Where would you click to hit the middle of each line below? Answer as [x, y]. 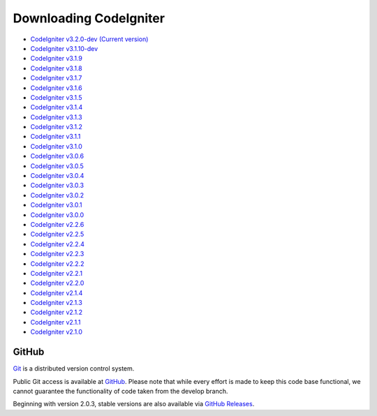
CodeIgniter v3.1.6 [57, 88]
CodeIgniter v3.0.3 [57, 186]
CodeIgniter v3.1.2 [57, 127]
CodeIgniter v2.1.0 [57, 332]
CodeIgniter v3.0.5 [57, 166]
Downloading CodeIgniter [89, 18]
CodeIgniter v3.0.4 [57, 176]
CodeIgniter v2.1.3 [57, 303]
